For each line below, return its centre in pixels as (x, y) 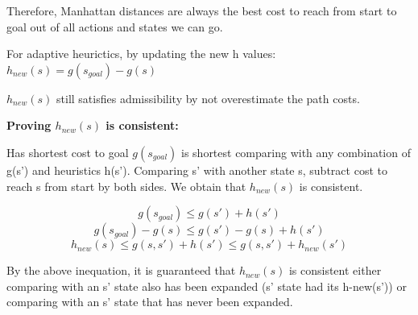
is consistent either (335, 270)
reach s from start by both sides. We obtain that (126, 186)
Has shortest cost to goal (68, 152)
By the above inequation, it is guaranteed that (121, 270)
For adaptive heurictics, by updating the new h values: (141, 54)
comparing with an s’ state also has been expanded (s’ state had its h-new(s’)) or (207, 286)
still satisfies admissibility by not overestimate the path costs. (208, 98)
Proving (29, 125)
